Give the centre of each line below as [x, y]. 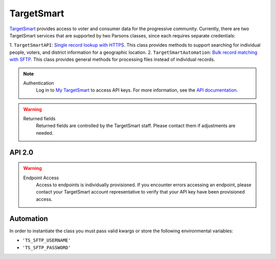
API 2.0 [21, 152]
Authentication [39, 83]
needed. [45, 133]
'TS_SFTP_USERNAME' [47, 240]
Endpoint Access [41, 178]
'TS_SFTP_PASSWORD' [47, 247]
